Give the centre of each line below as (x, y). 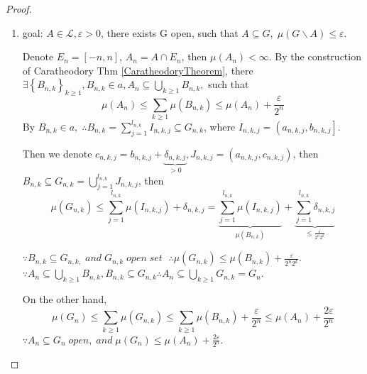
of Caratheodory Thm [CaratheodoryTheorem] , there (138, 70)
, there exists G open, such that (170, 32)
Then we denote (57, 153)
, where (219, 126)
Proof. (19, 9)
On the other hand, (65, 299)
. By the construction (315, 56)
